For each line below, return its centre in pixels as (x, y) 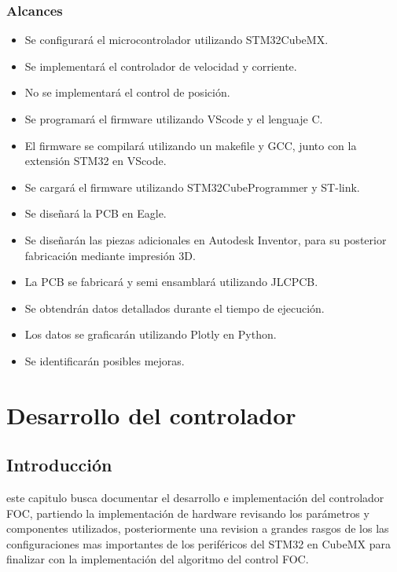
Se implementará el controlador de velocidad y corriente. (161, 66)
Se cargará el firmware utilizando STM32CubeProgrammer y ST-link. (192, 187)
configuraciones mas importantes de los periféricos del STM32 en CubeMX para (199, 543)
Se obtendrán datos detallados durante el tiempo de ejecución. (175, 308)
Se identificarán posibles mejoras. (105, 360)
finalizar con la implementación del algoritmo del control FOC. (158, 559)
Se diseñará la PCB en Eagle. (96, 213)
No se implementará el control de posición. (127, 92)
